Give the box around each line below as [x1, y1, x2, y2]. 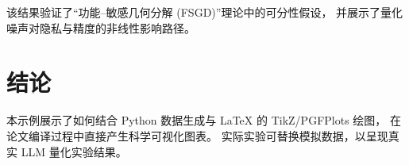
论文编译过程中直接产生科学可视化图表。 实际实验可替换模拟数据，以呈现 [6, 127, 388, 144]
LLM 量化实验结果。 [21, 143, 127, 159]
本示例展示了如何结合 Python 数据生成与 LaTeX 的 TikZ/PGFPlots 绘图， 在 [6, 112, 401, 129]
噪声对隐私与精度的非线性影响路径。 [6, 19, 195, 36]
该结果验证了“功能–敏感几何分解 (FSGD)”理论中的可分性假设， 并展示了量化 [6, 4, 403, 20]
